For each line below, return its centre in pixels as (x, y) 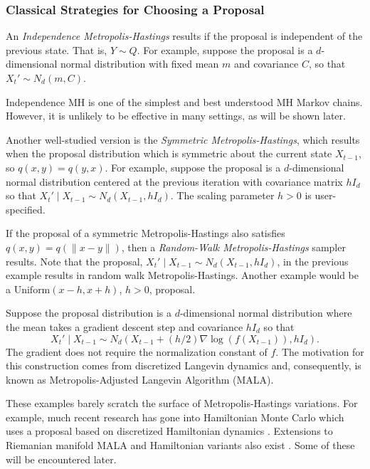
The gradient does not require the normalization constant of (137, 351)
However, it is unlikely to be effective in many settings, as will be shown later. (176, 116)
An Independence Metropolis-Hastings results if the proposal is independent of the (184, 36)
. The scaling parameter (222, 195)
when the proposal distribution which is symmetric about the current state (169, 153)
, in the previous (313, 261)
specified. (26, 209)
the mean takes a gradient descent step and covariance (125, 326)
